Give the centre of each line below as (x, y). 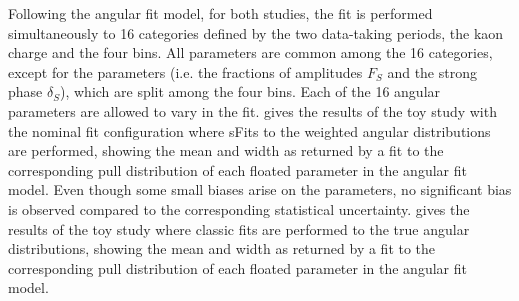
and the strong (432, 71)
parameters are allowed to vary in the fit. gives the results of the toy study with (252, 110)
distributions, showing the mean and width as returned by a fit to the (222, 248)
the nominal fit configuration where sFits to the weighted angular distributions (249, 130)
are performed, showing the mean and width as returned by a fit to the (226, 150)
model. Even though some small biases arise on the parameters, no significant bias (260, 189)
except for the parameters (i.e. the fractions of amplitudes (185, 71)
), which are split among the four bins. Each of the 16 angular (250, 91)
